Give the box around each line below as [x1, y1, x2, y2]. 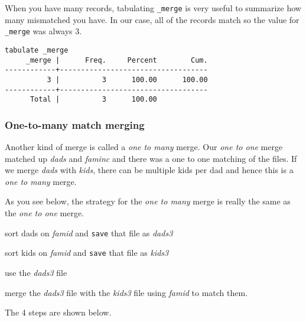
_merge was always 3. [5, 25, 82, 37]
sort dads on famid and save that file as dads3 [5, 226, 173, 239]
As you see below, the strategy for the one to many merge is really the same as [5, 195, 291, 207]
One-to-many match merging [5, 117, 145, 132]
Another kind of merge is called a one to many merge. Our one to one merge [5, 141, 283, 153]
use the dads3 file [5, 266, 67, 278]
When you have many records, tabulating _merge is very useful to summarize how [5, 2, 301, 14]
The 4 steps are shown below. [5, 306, 112, 318]
